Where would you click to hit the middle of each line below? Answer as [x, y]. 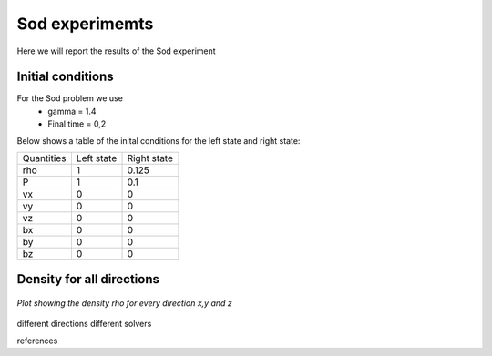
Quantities [44, 158]
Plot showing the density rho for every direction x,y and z [124, 303]
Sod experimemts [85, 24]
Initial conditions [65, 77]
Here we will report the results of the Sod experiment [116, 51]
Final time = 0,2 [77, 124]
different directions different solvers [84, 324]
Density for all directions [88, 279]
